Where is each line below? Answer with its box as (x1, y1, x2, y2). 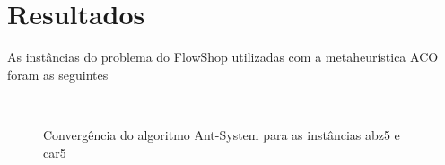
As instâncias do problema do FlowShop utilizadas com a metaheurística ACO (7, 48, 439, 66)
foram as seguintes (7, 65, 109, 83)
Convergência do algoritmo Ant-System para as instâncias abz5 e (43, 125, 400, 143)
